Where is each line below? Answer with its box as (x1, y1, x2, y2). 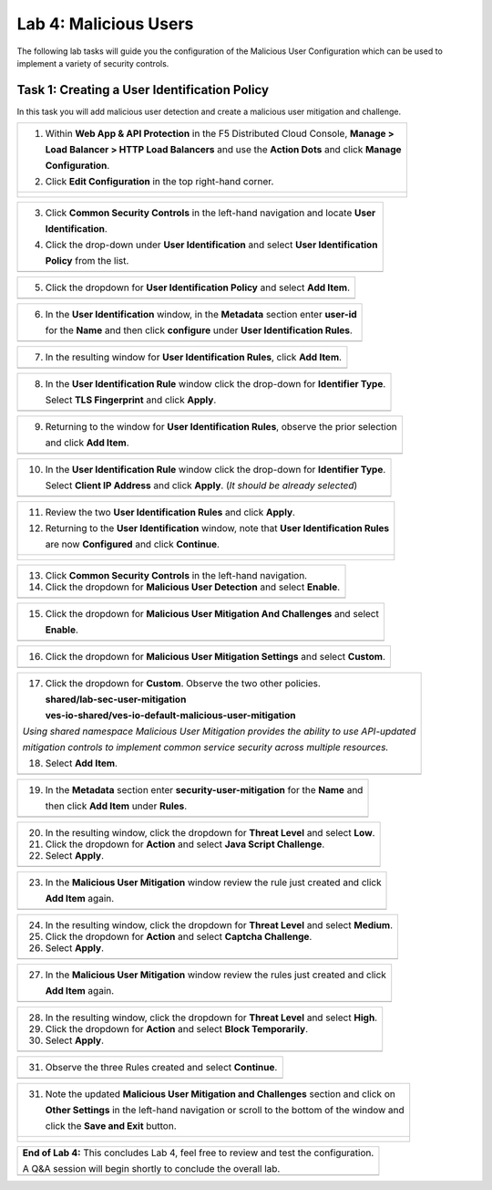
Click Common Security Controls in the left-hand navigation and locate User (45, 206, 376, 219)
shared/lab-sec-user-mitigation (45, 694, 187, 706)
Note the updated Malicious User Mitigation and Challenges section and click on (45, 1088, 395, 1101)
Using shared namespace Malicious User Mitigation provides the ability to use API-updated (22, 725, 416, 738)
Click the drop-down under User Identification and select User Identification (45, 238, 378, 251)
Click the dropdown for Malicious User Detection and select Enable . (45, 580, 341, 593)
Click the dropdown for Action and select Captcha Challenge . (45, 931, 313, 944)
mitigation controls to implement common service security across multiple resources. (22, 741, 389, 754)
